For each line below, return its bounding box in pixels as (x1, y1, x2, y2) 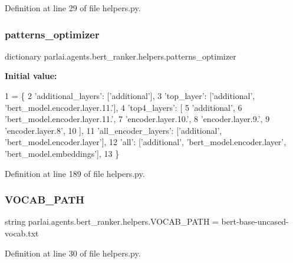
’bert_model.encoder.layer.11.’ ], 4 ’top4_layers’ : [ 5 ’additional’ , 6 (5, 101, 242, 113)
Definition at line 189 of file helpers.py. (5, 167, 145, 179)
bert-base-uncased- (221, 215, 289, 228)
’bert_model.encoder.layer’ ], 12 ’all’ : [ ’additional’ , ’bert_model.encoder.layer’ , (5, 136, 287, 148)
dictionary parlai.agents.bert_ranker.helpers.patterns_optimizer (5, 50, 236, 62)
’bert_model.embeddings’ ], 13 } (5, 147, 120, 159)
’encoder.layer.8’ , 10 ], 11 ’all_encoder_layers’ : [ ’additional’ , (5, 124, 222, 136)
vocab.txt (5, 226, 39, 239)
